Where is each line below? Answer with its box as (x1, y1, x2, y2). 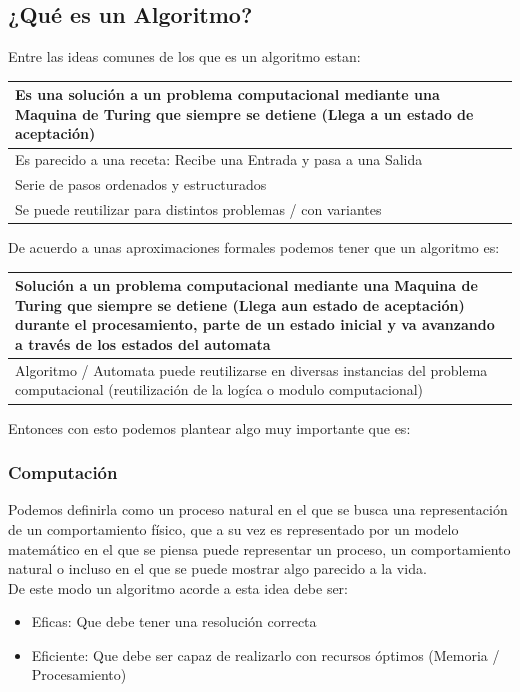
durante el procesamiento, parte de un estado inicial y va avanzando (15, 314, 495, 335)
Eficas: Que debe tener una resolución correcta (31, 611, 317, 632)
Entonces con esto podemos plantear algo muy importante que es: (8, 417, 411, 438)
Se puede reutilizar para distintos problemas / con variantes (15, 199, 382, 220)
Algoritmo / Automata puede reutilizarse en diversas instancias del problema (15, 359, 488, 380)
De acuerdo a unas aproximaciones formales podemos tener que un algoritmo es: (8, 237, 500, 258)
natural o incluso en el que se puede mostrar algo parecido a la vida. (8, 558, 427, 579)
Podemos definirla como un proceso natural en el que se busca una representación (8, 499, 508, 520)
